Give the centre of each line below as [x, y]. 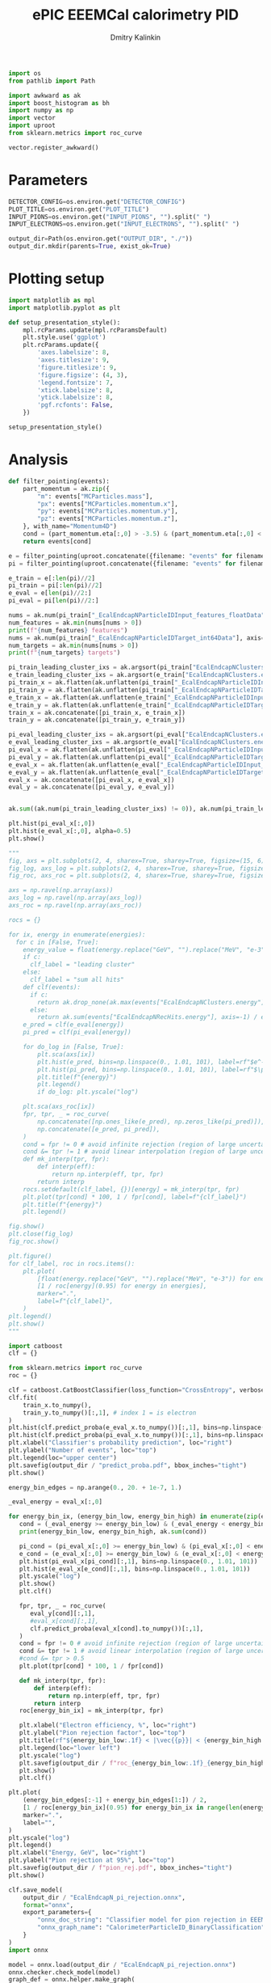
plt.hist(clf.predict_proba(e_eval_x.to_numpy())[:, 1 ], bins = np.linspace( [137, 1428]
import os [25, 73]
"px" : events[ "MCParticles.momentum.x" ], [108, 504]
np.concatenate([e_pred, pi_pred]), [99, 1129]
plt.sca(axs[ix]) [66, 1054]
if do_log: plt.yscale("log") [88, 1092]
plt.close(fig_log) [41, 1234]
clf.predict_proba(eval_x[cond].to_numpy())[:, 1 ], [117, 1628]
